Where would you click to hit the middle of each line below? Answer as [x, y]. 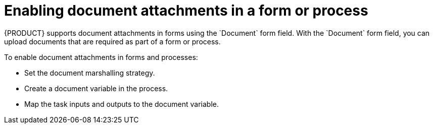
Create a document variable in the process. [96, 88]
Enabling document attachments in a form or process [186, 11]
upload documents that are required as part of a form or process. [112, 41]
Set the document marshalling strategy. [90, 73]
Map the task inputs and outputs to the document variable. [122, 104]
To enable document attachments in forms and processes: [101, 57]
